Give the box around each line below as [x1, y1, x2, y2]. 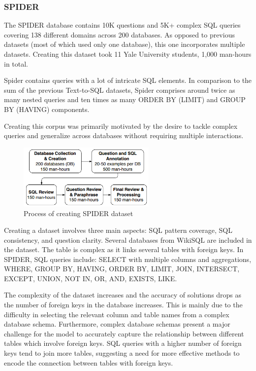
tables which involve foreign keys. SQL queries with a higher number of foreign [4, 338, 242, 348]
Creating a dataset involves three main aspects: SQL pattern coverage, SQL [4, 224, 232, 235]
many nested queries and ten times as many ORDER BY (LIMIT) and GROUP [4, 94, 246, 105]
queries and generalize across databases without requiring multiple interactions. [4, 130, 244, 141]
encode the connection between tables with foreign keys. [4, 357, 173, 368]
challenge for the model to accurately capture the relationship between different [4, 328, 244, 338]
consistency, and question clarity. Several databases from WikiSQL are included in [4, 234, 252, 245]
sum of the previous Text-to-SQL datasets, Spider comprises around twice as [4, 84, 235, 95]
